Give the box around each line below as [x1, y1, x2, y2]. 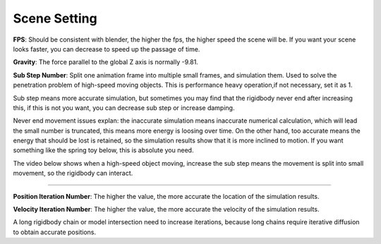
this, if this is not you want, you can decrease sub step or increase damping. [13, 103, 235, 112]
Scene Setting [13, 11, 98, 26]
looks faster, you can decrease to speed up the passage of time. [13, 44, 200, 53]
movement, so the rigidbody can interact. [13, 169, 133, 178]
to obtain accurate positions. [13, 228, 97, 236]
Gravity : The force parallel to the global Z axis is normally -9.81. [13, 58, 199, 66]
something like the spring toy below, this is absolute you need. [13, 146, 194, 154]
